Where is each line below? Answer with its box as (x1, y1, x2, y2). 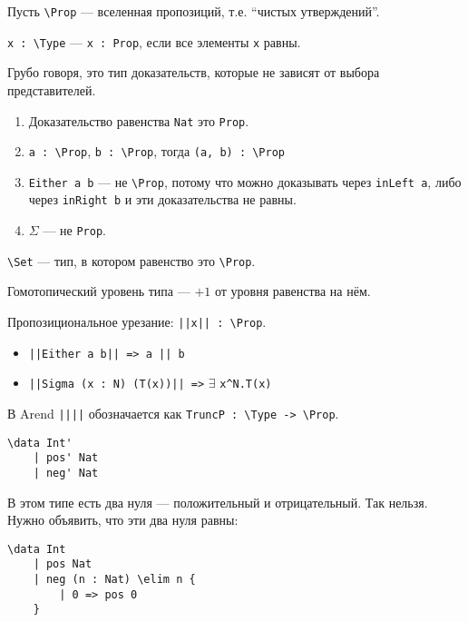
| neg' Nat (33, 466, 99, 479)
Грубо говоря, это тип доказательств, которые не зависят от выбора (7, 63, 380, 82)
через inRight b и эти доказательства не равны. (28, 190, 297, 209)
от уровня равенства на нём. (214, 281, 371, 301)
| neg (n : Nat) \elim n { (33, 573, 196, 587)
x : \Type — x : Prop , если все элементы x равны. (7, 32, 301, 51)
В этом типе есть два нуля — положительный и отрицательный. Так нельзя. (7, 492, 428, 511)
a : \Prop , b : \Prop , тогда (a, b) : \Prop (28, 142, 286, 161)
